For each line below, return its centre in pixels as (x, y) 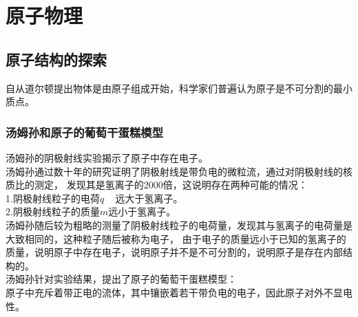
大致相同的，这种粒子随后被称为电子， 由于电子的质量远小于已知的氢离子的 (176, 238)
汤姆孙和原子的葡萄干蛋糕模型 (85, 132)
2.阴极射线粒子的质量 (53, 211)
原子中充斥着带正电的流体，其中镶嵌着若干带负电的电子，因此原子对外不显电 (179, 292)
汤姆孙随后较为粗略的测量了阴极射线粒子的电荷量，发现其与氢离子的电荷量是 (179, 225)
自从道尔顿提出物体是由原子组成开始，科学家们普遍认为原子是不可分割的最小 (179, 88)
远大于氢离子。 (149, 198)
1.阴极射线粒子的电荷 (53, 198)
